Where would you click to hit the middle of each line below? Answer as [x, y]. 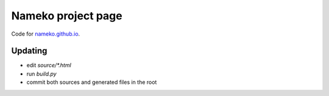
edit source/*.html [49, 65]
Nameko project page [67, 16]
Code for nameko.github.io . [46, 34]
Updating [29, 51]
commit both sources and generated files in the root [92, 82]
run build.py [42, 74]
